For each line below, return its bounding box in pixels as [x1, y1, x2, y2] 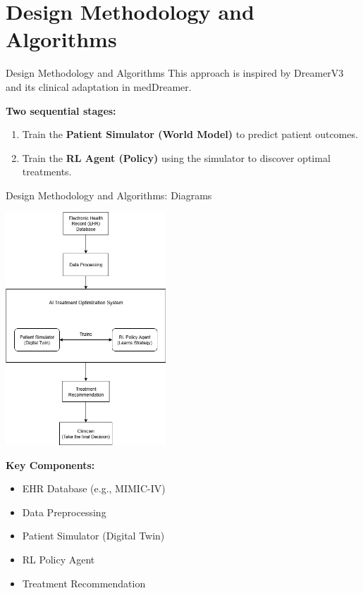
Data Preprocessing [22, 504, 106, 519]
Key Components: [6, 457, 95, 472]
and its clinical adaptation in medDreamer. [6, 79, 192, 94]
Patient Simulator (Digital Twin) [22, 528, 165, 543]
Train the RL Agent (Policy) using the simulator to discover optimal [22, 150, 331, 165]
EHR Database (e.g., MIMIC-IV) [22, 481, 166, 496]
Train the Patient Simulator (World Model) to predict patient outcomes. [22, 127, 358, 142]
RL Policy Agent [22, 552, 95, 567]
